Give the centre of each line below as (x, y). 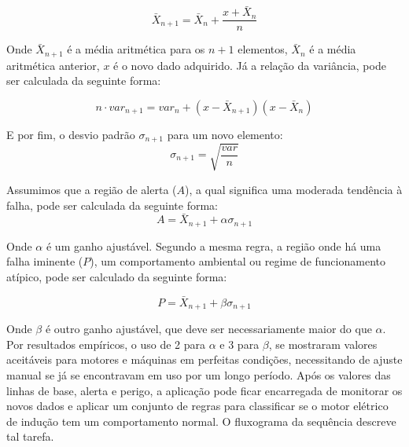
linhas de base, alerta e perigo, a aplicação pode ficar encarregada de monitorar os (204, 390)
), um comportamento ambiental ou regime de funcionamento (238, 261)
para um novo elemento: (225, 134)
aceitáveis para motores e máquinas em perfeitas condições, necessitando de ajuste (204, 359)
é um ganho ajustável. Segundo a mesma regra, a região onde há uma (214, 245)
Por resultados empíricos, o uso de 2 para (106, 344)
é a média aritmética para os (136, 49)
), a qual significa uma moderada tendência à (294, 189)
